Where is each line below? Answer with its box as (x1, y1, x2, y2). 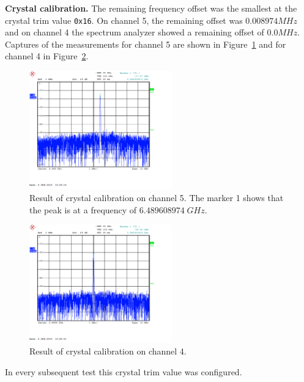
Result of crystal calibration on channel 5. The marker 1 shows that (29, 191, 284, 204)
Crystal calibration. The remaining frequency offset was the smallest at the (5, 2, 297, 14)
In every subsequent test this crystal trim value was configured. (5, 365, 242, 378)
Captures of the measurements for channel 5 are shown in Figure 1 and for (5, 37, 286, 50)
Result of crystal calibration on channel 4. (29, 345, 187, 358)
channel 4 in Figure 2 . (5, 50, 89, 62)
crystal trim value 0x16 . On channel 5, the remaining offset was (5, 13, 243, 26)
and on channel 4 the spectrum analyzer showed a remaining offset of (5, 26, 264, 39)
